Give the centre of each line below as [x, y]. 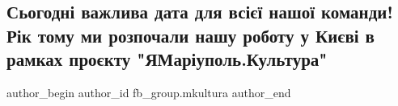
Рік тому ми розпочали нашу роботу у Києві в [191, 35]
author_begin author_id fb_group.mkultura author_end [149, 92]
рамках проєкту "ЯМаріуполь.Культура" [167, 59]
